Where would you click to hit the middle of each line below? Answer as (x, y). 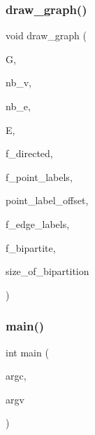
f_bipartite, (31, 247)
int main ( (27, 352)
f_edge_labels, (38, 223)
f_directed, (29, 153)
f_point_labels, (39, 176)
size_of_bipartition (47, 271)
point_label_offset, (47, 200)
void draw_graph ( (46, 35)
